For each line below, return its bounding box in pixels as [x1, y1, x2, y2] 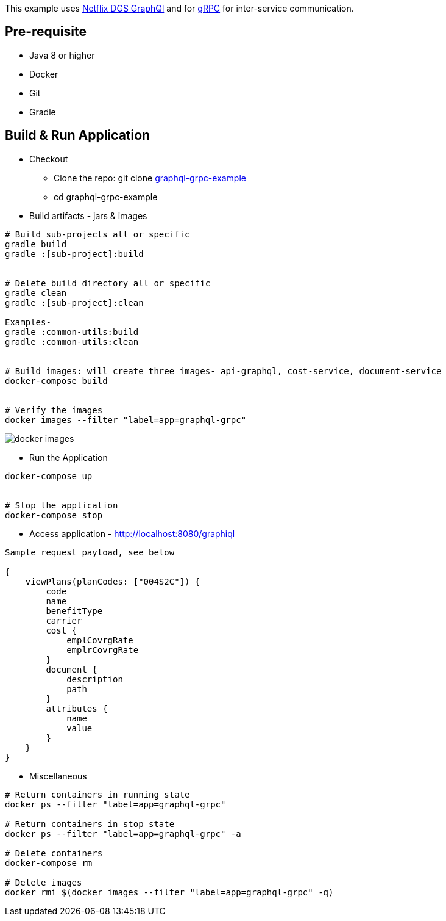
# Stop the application [5, 500, 118, 510]
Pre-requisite [5, 24, 87, 40]
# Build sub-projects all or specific [5, 229, 190, 239]
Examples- [5, 317, 51, 327]
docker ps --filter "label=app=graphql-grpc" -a [5, 828, 241, 839]
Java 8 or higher [29, 49, 95, 60]
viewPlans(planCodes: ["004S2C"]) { [25, 576, 200, 587]
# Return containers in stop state [5, 818, 175, 829]
